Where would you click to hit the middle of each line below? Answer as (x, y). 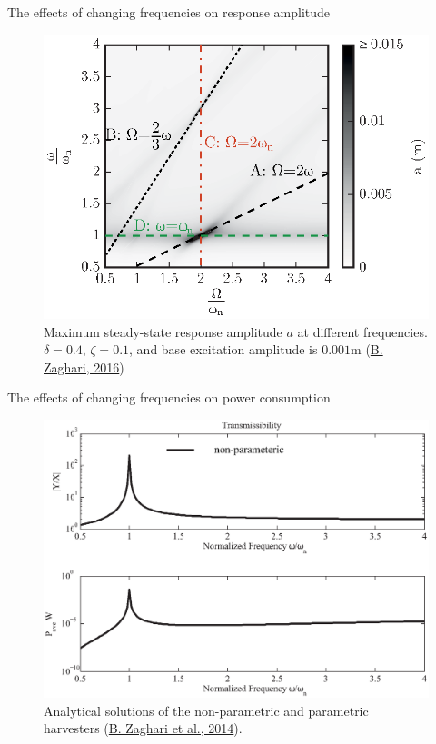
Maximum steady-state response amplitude (163, 331)
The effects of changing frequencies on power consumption (169, 397)
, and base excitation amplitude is (223, 349)
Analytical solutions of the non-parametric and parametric (206, 710)
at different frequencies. (362, 331)
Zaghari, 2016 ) (84, 367)
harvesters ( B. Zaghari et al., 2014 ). (143, 728)
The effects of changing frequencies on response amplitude (169, 12)
